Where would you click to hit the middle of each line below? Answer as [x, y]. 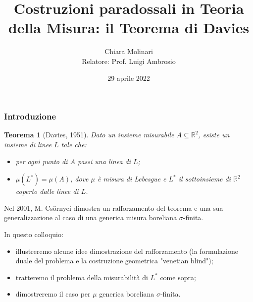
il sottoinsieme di [205, 179]
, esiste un [214, 135]
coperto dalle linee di [47, 191]
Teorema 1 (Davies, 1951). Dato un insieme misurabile [89, 135]
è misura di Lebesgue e [132, 179]
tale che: [74, 144]
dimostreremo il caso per [53, 294]
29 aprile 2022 [129, 78]
